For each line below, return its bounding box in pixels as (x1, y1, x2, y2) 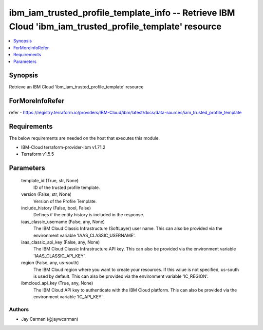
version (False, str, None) (21, 191, 72, 197)
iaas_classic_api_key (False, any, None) (21, 239, 100, 245)
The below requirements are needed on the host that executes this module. (9, 135, 160, 141)
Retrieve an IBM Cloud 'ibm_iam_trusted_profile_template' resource (9, 84, 144, 90)
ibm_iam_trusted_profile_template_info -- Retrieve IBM (9, 7, 235, 18)
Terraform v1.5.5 (21, 151, 55, 157)
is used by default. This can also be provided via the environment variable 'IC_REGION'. (33, 273, 209, 279)
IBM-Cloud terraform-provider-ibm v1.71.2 (21, 144, 106, 150)
